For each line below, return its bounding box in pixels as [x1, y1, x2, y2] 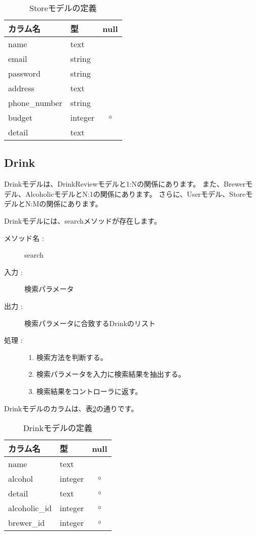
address [8, 82, 34, 94]
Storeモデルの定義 [29, 2, 97, 14]
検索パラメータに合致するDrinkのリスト [24, 317, 156, 328]
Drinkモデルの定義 [23, 422, 92, 434]
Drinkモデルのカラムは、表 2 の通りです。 [4, 403, 138, 413]
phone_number [8, 97, 62, 109]
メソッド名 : [4, 232, 44, 243]
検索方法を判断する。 [36, 351, 107, 362]
